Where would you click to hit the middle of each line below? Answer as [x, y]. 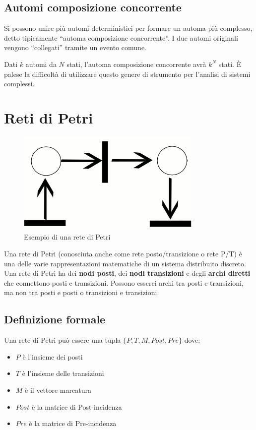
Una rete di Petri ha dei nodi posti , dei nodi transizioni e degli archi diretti [127, 273]
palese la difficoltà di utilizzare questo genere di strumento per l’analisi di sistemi [127, 74]
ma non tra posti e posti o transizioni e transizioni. [82, 292]
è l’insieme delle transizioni [63, 373]
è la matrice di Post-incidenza [77, 406]
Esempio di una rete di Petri [67, 237]
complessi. [19, 84]
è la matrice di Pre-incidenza [73, 423]
